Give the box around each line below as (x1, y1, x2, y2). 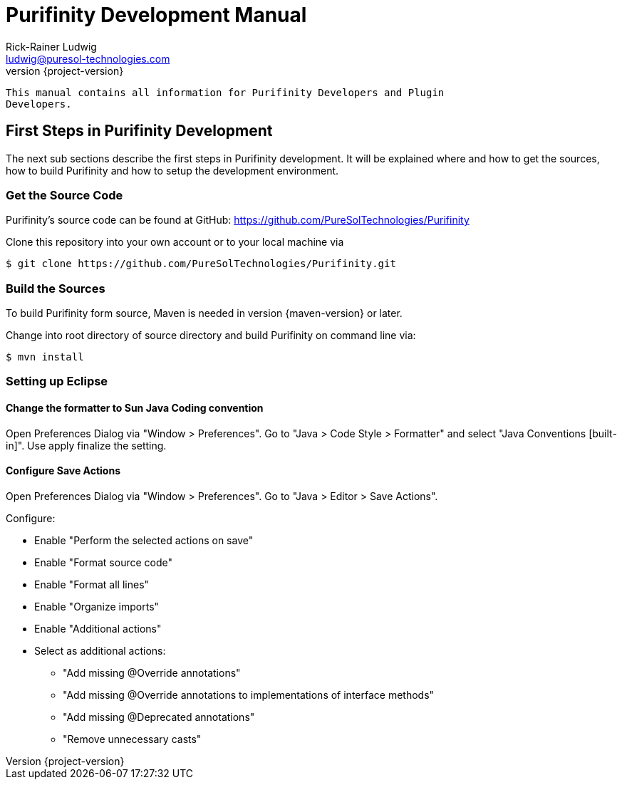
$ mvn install (6, 351, 84, 363)
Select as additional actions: (34, 644, 166, 657)
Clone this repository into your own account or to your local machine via (6, 236, 344, 249)
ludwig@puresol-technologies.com (6, 52, 170, 65)
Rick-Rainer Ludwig (6, 40, 97, 53)
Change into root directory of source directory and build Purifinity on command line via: (6, 329, 416, 342)
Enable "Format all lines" (34, 578, 150, 591)
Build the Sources (6, 281, 105, 296)
